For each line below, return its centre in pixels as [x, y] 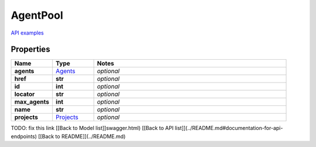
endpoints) [24, 136]
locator [25, 94]
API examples [27, 33]
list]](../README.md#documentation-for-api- [229, 128]
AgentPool [37, 15]
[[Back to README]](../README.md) [82, 136]
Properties [30, 49]
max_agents [32, 102]
